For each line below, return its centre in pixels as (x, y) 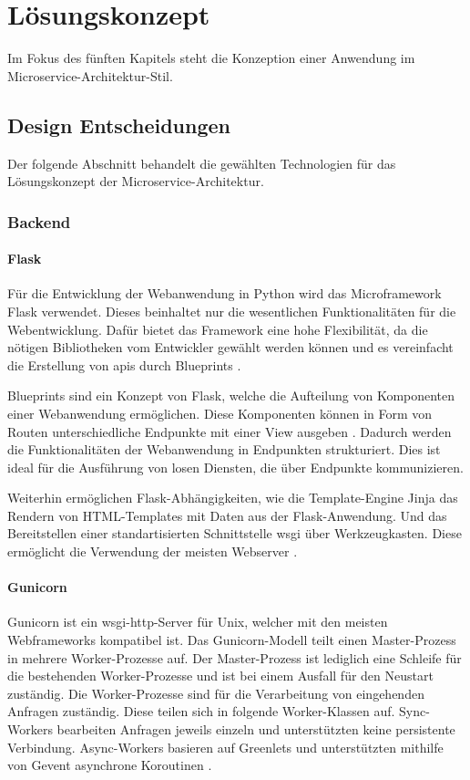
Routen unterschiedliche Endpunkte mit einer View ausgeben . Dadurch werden (230, 431)
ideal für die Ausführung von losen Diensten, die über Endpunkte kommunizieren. (235, 467)
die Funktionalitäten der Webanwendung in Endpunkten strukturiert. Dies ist (224, 449)
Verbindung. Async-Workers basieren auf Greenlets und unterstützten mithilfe (225, 747)
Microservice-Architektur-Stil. (90, 75)
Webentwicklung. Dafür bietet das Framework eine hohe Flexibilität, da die (218, 329)
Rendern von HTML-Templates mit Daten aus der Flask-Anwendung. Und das (227, 515)
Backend (39, 221)
